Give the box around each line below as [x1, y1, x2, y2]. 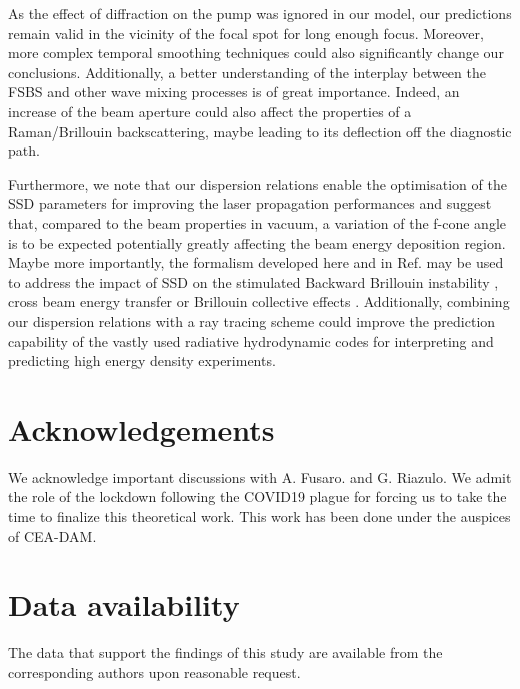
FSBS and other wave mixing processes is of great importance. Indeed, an [8, 81, 460, 102]
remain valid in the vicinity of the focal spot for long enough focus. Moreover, [8, 22, 484, 43]
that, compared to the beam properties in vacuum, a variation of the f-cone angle [8, 212, 507, 233]
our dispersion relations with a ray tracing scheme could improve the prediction [8, 310, 496, 331]
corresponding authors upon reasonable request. [8, 661, 301, 682]
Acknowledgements [8, 408, 275, 449]
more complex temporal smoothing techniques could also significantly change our [8, 42, 504, 63]
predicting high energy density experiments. [8, 350, 276, 371]
